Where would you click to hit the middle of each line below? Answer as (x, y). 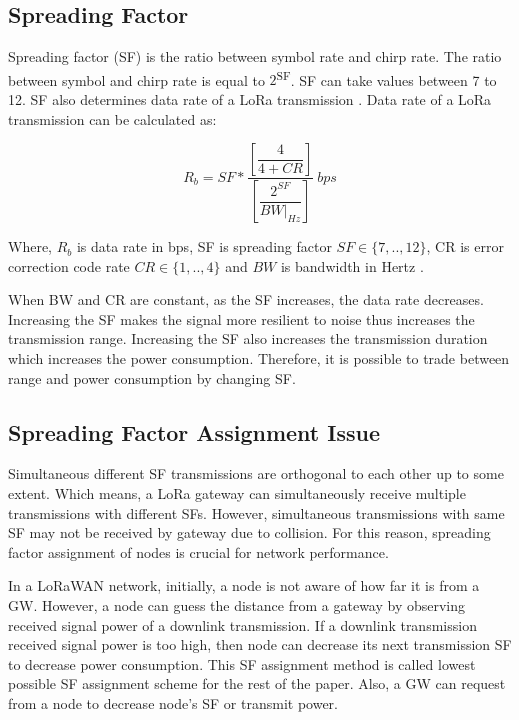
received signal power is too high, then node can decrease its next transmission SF (260, 644)
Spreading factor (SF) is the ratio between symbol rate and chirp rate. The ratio (255, 56)
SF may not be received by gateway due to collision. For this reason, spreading (249, 532)
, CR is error (465, 246)
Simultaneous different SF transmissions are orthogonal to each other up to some (256, 473)
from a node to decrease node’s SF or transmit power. (173, 703)
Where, (30, 246)
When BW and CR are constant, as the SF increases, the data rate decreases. (246, 299)
